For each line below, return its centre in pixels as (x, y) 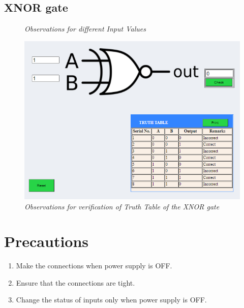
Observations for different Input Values (85, 29)
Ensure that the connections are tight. (75, 282)
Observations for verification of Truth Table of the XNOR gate (122, 206)
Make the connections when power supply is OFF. (94, 266)
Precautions (47, 241)
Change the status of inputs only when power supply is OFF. (111, 300)
